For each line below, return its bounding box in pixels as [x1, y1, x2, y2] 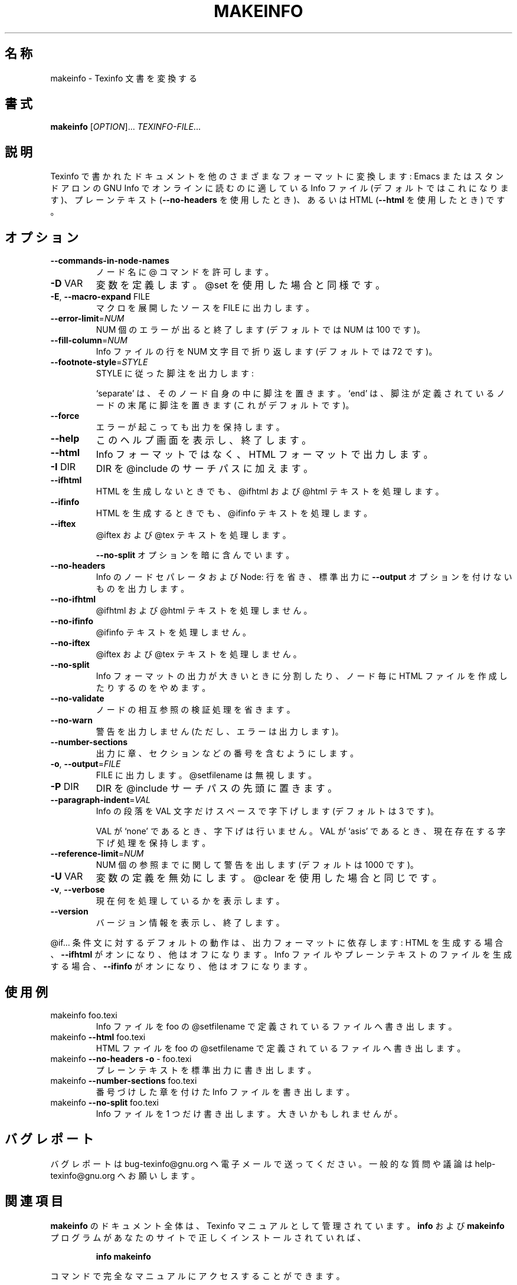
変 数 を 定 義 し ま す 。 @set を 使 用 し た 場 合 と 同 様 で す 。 [96, 279, 385, 291]
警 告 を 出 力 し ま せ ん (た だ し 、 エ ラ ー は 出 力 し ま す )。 [96, 726, 343, 737]
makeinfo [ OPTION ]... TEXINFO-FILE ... [50, 122, 201, 132]
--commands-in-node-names [50, 255, 169, 266]
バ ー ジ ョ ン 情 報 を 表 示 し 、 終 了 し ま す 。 [96, 917, 284, 928]
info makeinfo [96, 1251, 151, 1261]
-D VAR [50, 277, 83, 290]
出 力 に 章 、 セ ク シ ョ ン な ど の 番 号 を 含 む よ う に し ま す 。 [96, 748, 359, 759]
